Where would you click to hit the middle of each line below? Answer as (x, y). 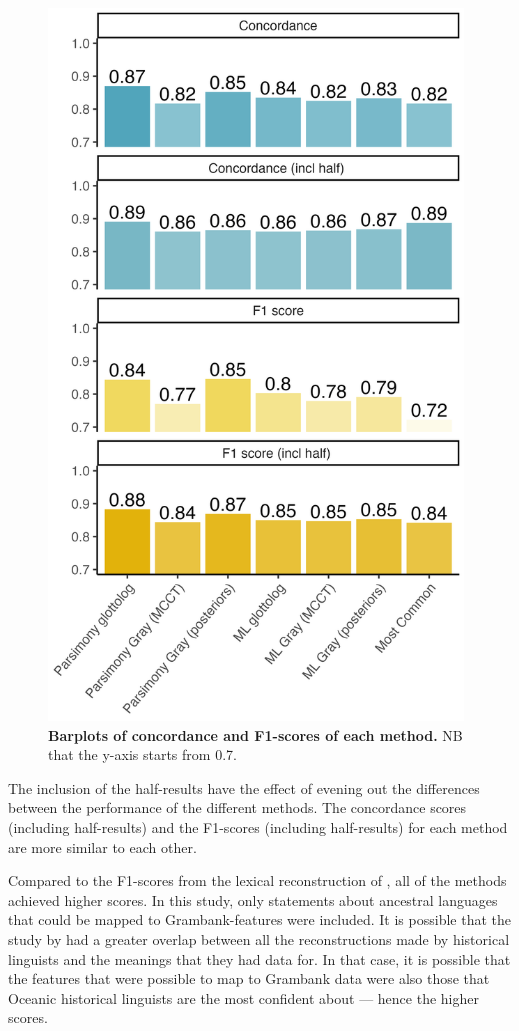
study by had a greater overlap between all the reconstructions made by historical (259, 939)
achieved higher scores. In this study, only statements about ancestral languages (253, 899)
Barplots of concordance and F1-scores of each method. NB (255, 734)
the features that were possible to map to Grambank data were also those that (249, 978)
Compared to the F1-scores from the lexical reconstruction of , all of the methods (257, 880)
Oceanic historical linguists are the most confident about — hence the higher (243, 997)
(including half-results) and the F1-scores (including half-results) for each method (258, 827)
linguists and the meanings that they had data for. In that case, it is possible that (259, 958)
